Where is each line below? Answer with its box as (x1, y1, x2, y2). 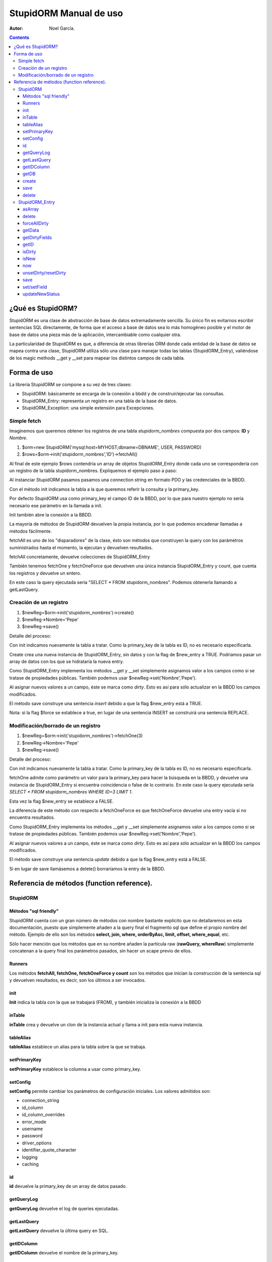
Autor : (9, 25, 24, 31)
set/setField (23, 284, 47, 290)
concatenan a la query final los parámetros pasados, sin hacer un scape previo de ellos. (9, 948, 192, 954)
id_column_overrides (22, 1112, 65, 1118)
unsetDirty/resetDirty (23, 270, 66, 276)
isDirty (23, 248, 36, 254)
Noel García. (49, 25, 75, 31)
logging (22, 1154, 38, 1160)
